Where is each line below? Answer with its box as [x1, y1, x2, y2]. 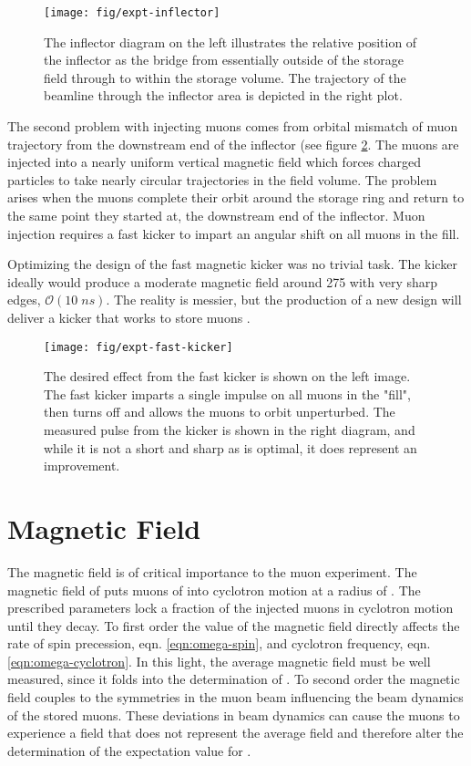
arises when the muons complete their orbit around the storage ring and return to [7, 188, 465, 207]
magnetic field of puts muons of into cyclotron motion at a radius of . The [7, 580, 421, 599]
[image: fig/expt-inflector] [44, 6, 220, 19]
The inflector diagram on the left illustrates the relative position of [44, 32, 417, 51]
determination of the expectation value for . [7, 740, 251, 760]
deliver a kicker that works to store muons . [7, 307, 251, 326]
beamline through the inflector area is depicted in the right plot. [44, 86, 403, 105]
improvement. [44, 456, 120, 475]
